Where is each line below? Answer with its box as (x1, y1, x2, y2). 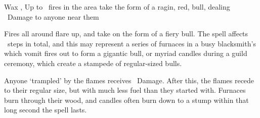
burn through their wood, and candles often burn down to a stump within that (4, 94, 249, 105)
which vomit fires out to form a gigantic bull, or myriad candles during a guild (4, 48, 247, 58)
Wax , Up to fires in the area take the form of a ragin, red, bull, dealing (4, 2, 230, 12)
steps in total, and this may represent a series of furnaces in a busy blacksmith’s (7, 38, 256, 48)
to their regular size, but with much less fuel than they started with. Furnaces (4, 85, 246, 95)
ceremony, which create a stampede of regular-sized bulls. (4, 57, 182, 68)
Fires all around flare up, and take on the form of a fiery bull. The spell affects (4, 28, 248, 39)
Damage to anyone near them (7, 11, 99, 22)
